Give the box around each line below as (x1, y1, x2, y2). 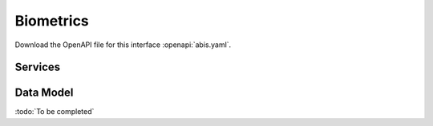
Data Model (14, 86, 74, 100)
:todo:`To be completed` (14, 107, 95, 116)
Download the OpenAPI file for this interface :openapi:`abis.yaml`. (14, 40, 232, 49)
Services (14, 61, 61, 74)
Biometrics (14, 12, 90, 30)
